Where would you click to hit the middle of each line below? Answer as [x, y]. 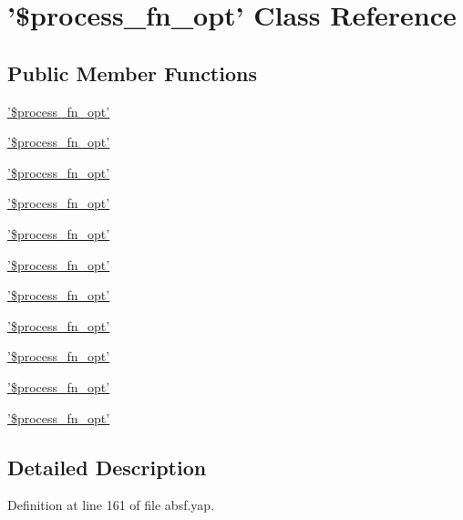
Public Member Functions [132, 73]
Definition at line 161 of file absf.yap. [111, 505]
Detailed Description [107, 467]
